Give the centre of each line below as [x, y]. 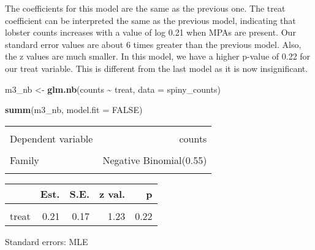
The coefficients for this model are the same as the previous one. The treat [145, 8]
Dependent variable [51, 138]
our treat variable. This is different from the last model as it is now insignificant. [157, 68]
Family [25, 160]
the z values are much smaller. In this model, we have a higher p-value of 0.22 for [158, 56]
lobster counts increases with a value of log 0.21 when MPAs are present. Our [150, 32]
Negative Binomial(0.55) [155, 160]
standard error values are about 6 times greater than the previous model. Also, [153, 44]
